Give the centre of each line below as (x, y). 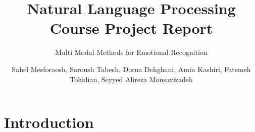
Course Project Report (131, 28)
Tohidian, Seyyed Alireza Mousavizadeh (131, 79)
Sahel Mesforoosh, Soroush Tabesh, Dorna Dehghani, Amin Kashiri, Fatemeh (131, 69)
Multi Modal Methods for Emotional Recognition (131, 52)
